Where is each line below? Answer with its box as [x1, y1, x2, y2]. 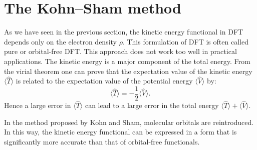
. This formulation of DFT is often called [122, 36, 248, 46]
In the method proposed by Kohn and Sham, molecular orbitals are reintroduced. [4, 116, 254, 127]
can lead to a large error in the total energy [85, 100, 219, 110]
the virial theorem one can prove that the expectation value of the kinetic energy [4, 65, 252, 76]
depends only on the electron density [4, 36, 117, 46]
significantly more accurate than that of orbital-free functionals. [4, 136, 200, 146]
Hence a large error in [4, 100, 71, 110]
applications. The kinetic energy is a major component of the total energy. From [4, 55, 250, 66]
